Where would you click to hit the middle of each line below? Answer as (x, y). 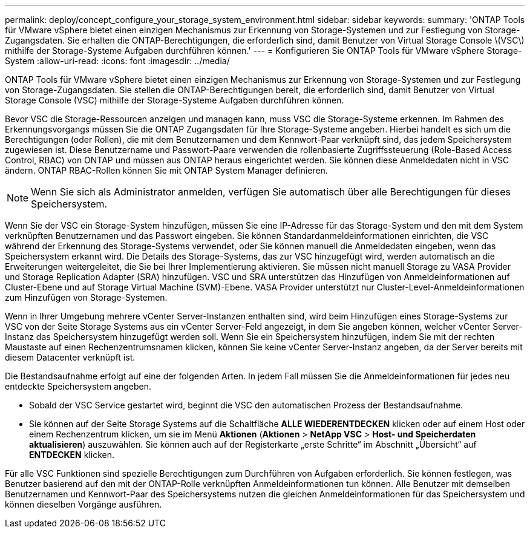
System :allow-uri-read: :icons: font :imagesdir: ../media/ (117, 61)
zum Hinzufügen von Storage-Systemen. (86, 297)
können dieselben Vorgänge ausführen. (83, 504)
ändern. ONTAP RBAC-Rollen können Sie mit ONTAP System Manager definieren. (166, 170)
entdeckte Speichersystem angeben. (78, 386)
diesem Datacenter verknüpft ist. (70, 357)
